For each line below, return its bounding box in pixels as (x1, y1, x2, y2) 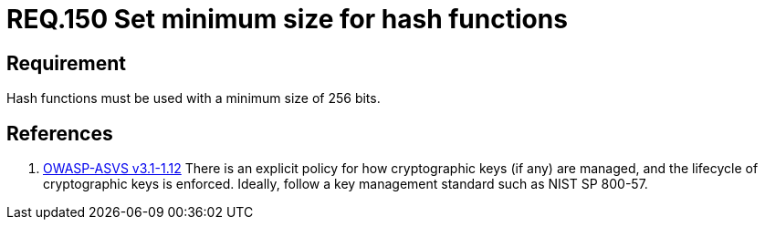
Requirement (6, 51, 127, 75)
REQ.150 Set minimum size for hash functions (6, 4, 568, 35)
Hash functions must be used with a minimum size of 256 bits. (6, 90, 381, 107)
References (6, 121, 113, 145)
